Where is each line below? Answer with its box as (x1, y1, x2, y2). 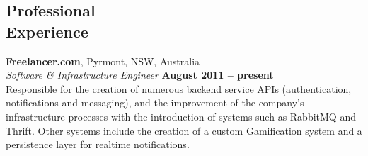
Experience (6, 20, 88, 42)
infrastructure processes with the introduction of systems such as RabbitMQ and (6, 108, 356, 123)
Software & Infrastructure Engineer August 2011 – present (6, 67, 274, 82)
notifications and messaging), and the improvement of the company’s (6, 95, 304, 110)
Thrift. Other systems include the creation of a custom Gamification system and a (6, 123, 362, 138)
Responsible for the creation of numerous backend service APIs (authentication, (6, 81, 352, 96)
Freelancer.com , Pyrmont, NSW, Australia (6, 53, 200, 68)
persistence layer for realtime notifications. (6, 137, 190, 152)
